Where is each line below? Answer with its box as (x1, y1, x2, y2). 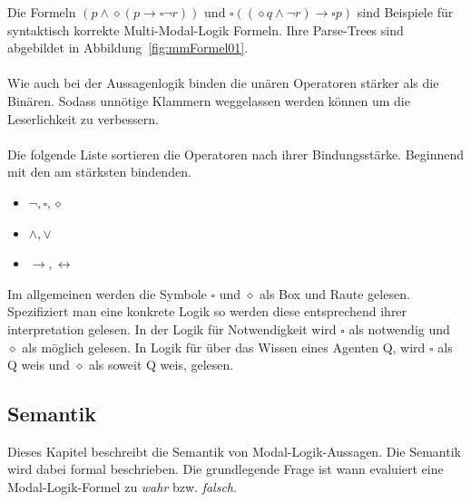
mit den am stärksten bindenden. (7, 162, 191, 181)
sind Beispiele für (357, 3, 454, 21)
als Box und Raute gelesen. (260, 284, 410, 303)
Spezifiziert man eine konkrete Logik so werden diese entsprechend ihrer (7, 302, 407, 321)
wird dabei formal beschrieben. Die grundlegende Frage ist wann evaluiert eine (7, 459, 444, 478)
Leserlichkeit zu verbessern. (7, 109, 159, 128)
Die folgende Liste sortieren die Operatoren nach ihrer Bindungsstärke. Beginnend (7, 144, 465, 163)
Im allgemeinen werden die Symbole (7, 284, 207, 303)
